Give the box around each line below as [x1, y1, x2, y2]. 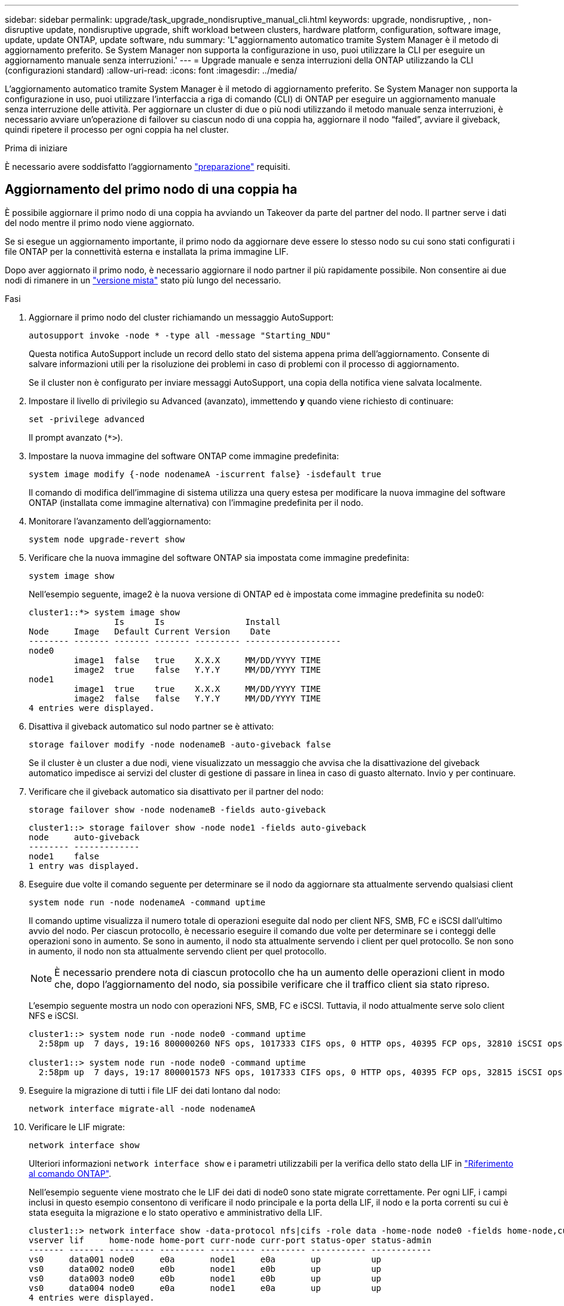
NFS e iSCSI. [29, 1010, 79, 1021]
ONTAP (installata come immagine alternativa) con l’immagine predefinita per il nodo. [29, 497, 363, 508]
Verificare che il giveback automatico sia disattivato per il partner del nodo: [29, 786, 324, 797]
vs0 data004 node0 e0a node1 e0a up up [29, 1283, 382, 1293]
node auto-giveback [29, 832, 140, 842]
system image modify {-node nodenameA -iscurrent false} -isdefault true [29, 469, 382, 479]
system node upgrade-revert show [29, 534, 185, 544]
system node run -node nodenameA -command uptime [29, 897, 266, 907]
